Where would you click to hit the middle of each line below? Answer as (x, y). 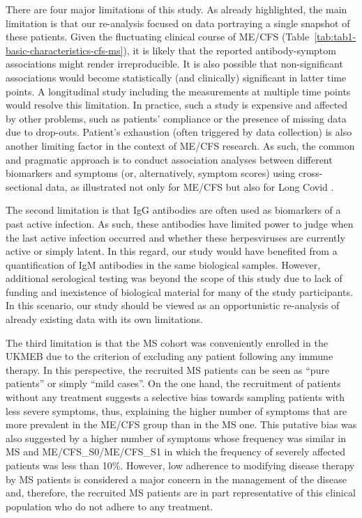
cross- (310, 173)
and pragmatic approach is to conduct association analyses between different (169, 159)
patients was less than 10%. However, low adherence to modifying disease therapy (180, 465)
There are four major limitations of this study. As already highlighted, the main (176, 9)
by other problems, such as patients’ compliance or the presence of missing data (176, 118)
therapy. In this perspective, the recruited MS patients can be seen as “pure (168, 369)
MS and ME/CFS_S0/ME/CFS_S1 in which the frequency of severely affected (176, 452)
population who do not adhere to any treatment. (110, 506)
